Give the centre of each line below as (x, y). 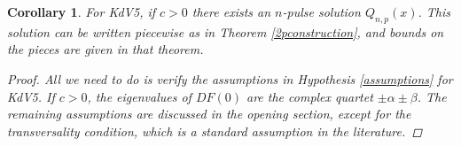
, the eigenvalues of (139, 96)
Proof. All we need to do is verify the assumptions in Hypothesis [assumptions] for (230, 78)
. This (434, 12)
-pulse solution (321, 12)
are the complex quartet (309, 96)
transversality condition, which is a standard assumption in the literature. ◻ (215, 131)
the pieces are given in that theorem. (105, 49)
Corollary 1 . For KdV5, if (82, 12)
